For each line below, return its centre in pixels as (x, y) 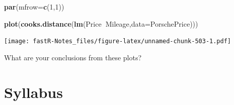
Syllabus (33, 92)
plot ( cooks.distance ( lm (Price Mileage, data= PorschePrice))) (101, 23)
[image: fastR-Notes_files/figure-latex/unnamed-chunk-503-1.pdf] (118, 41)
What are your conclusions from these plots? (73, 57)
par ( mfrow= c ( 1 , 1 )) (34, 7)
